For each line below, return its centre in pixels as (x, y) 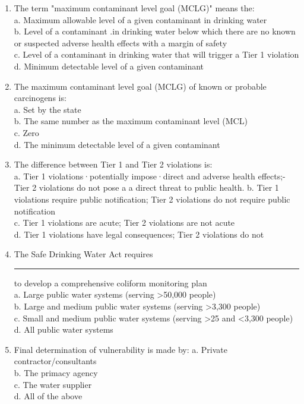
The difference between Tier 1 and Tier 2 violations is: (113, 164)
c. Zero (26, 132)
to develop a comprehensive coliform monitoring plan (110, 283)
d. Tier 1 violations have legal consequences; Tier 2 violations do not (139, 234)
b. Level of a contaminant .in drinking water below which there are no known (155, 31)
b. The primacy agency (56, 373)
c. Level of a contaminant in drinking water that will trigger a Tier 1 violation (156, 54)
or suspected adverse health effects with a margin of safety (121, 42)
